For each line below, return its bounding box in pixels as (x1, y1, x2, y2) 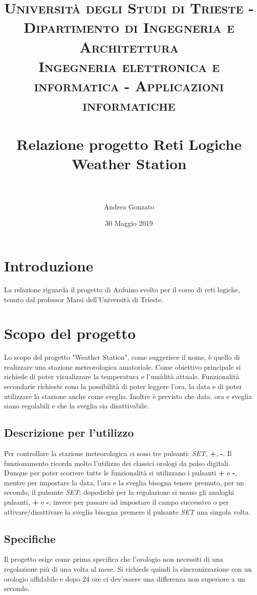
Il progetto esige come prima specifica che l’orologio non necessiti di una (4, 554, 223, 564)
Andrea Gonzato (104, 201, 154, 211)
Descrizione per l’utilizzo (4, 425, 134, 440)
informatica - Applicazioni (34, 75, 224, 95)
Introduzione (4, 256, 93, 275)
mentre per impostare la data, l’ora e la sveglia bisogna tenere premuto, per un (4, 477, 244, 487)
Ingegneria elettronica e (38, 56, 220, 76)
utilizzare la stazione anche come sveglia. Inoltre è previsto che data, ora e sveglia (4, 391, 252, 401)
